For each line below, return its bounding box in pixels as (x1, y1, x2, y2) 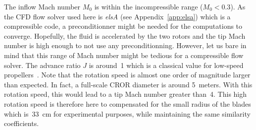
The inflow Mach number (4, 1, 81, 11)
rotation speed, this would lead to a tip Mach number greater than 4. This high (4, 89, 247, 99)
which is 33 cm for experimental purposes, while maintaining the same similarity (4, 108, 251, 119)
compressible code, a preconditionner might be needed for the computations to (4, 21, 243, 31)
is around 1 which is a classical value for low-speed (89, 60, 244, 70)
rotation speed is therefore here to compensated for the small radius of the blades (4, 98, 251, 109)
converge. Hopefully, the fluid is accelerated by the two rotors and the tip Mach (4, 30, 246, 41)
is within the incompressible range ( (94, 1, 203, 11)
